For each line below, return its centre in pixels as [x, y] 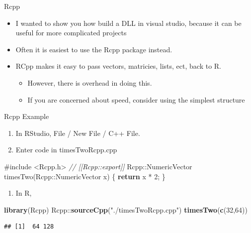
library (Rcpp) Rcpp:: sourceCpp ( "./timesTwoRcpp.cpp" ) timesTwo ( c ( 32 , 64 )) [126, 209]
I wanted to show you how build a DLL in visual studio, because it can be [128, 23]
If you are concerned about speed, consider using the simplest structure [136, 99]
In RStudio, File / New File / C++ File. [78, 133]
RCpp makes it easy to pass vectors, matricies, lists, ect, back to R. [119, 66]
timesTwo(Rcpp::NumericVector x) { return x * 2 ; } [85, 176]
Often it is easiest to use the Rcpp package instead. [94, 49]
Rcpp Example [27, 116]
